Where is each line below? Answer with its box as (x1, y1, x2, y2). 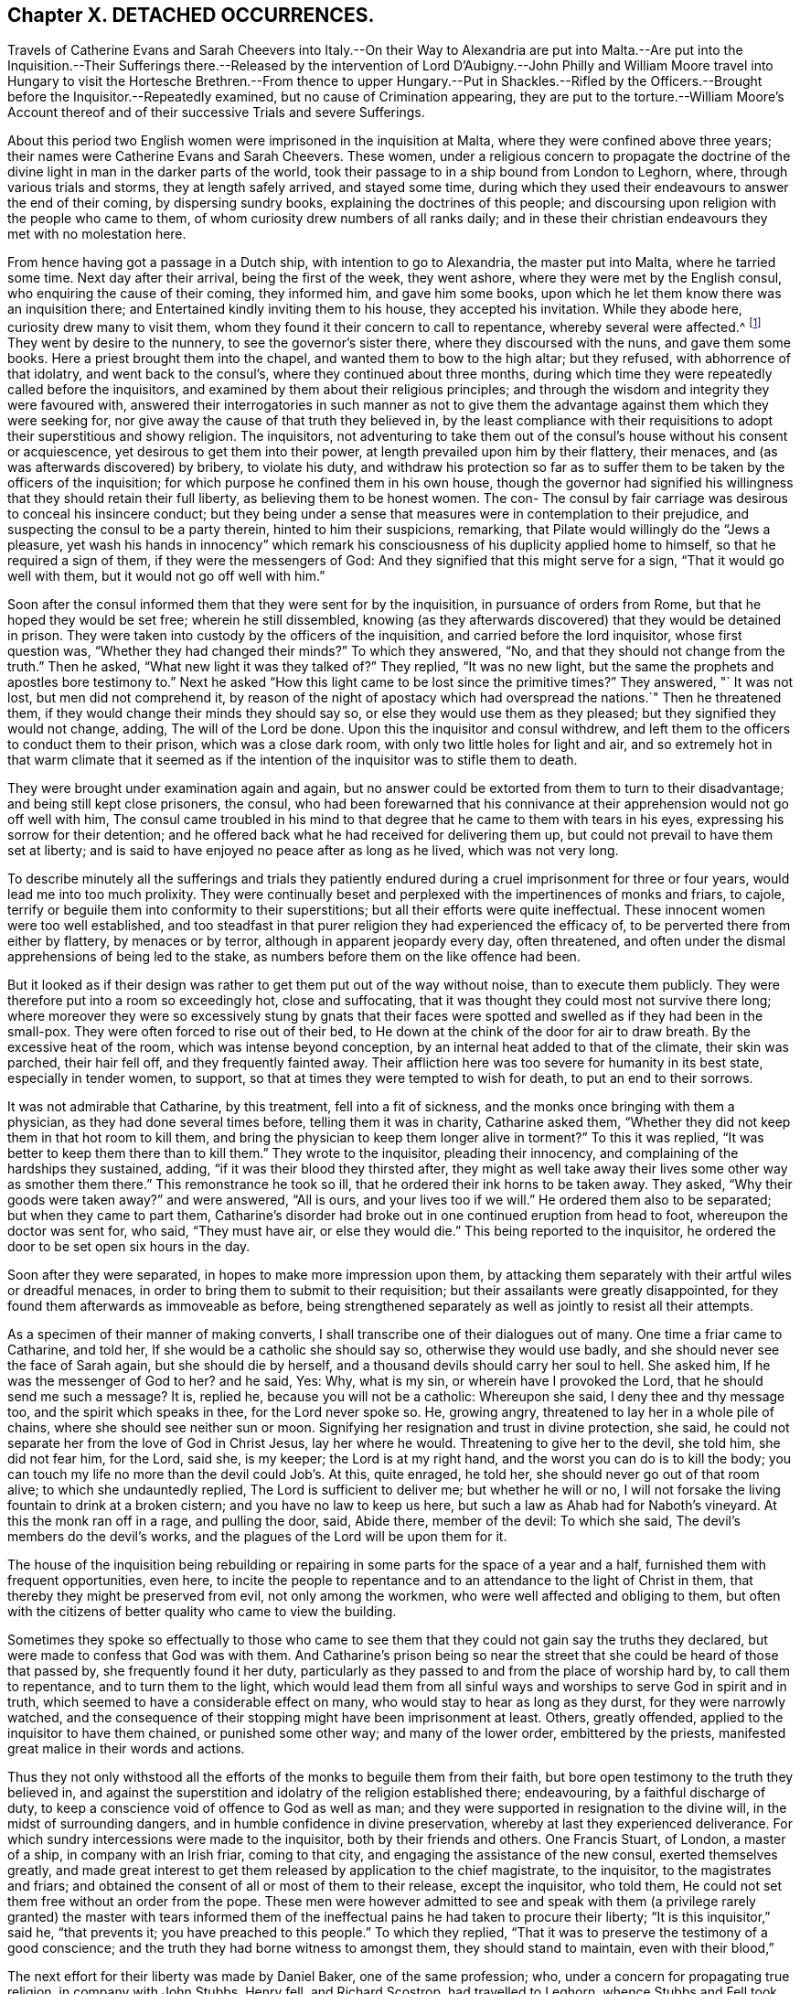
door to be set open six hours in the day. (7, 1238, 251, 1255)
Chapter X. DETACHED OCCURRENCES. (7, 4, 375, 27)
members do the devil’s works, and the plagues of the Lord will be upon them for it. (7, 1528, 507, 1545)
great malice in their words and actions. (7, 1741, 245, 1757)
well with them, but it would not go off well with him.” (7, 568, 325, 584)
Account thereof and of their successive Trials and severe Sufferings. (7, 104, 425, 121)
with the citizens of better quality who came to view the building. (7, 1603, 397, 1620)
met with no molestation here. (7, 226, 187, 242)
